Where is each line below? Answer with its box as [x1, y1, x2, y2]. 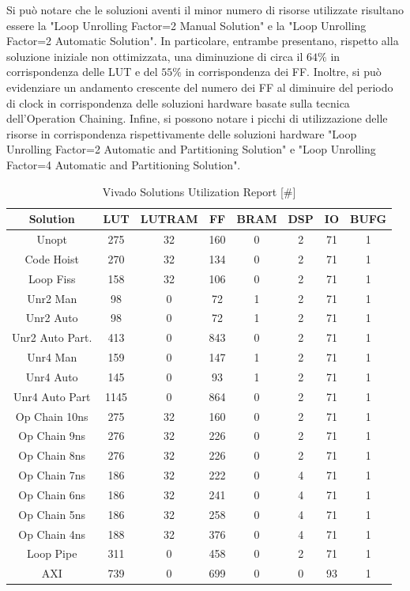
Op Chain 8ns [18, 447, 86, 464]
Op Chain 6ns [18, 486, 86, 502]
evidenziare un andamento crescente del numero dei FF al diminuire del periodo [6, 78, 393, 95]
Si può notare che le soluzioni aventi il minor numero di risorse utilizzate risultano [6, 2, 404, 17]
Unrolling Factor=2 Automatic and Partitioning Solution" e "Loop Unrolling [6, 141, 376, 157]
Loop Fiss [28, 270, 76, 286]
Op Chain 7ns [18, 467, 86, 483]
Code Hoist [24, 250, 79, 267]
